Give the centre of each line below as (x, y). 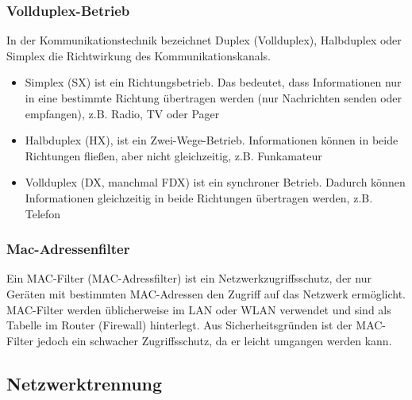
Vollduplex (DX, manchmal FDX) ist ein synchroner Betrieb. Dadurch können (215, 182)
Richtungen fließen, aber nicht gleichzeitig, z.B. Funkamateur (173, 155)
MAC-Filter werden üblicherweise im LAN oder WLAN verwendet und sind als (199, 309)
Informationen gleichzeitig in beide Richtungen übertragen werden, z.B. (199, 197)
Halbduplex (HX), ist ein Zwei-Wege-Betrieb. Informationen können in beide (212, 140)
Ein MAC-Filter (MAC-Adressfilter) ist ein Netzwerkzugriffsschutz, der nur (189, 278)
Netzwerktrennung (85, 383)
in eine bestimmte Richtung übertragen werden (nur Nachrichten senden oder (214, 98)
